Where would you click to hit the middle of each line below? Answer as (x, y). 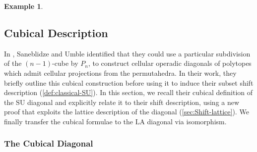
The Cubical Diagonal (49, 143)
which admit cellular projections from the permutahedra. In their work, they (120, 73)
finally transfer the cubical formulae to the (68, 121)
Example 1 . (24, 6)
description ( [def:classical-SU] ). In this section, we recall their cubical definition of (128, 92)
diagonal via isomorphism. (187, 121)
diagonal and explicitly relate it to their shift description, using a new (133, 102)
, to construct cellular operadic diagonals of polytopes (170, 63)
